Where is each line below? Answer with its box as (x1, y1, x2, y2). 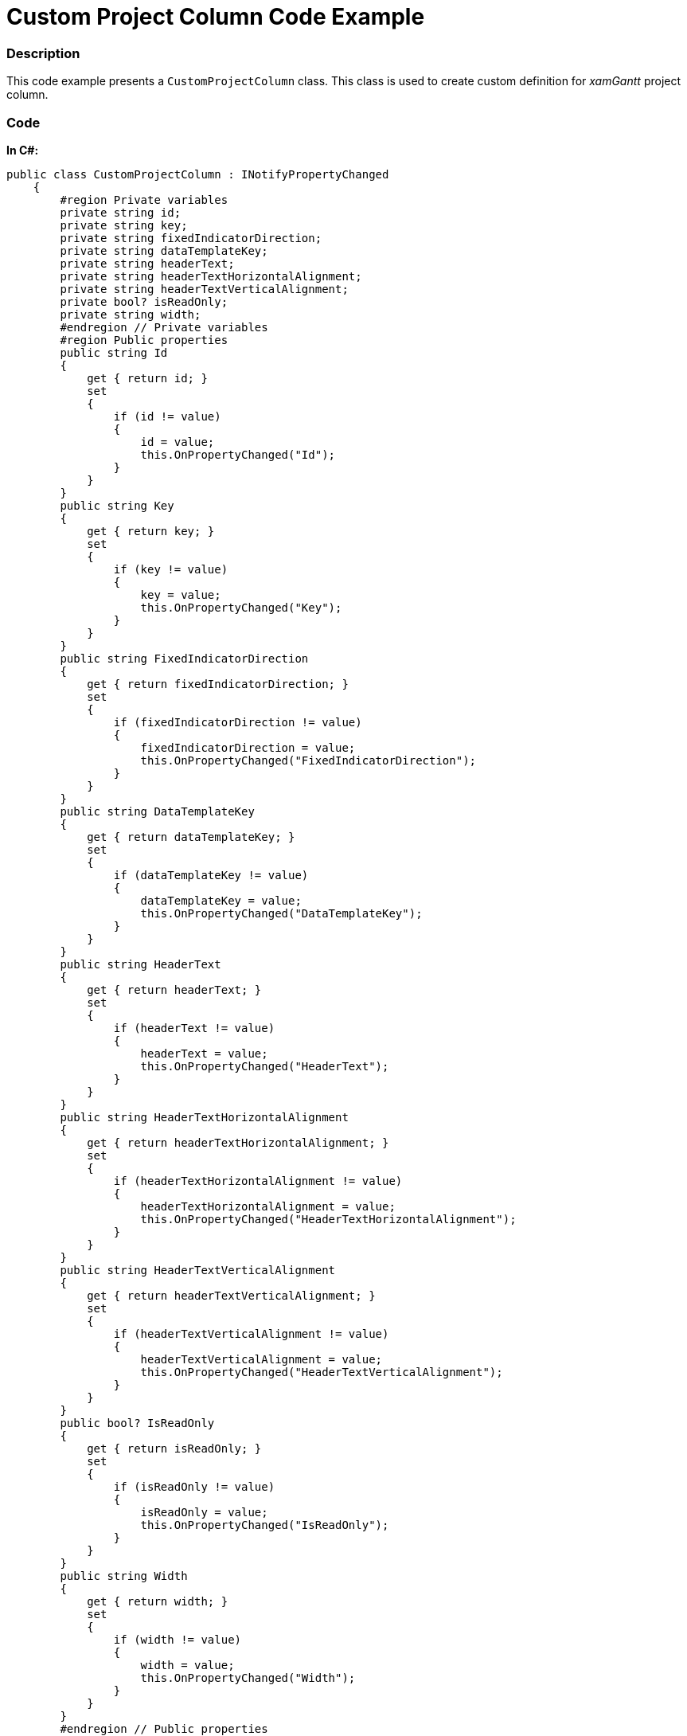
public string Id (60, 346, 168, 359)
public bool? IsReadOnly (60, 1416, 215, 1429)
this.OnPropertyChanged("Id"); (140, 448, 336, 461)
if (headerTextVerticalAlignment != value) (113, 1327, 389, 1340)
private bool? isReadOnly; (60, 295, 228, 308)
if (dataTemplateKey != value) (113, 868, 309, 882)
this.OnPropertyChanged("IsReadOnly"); (140, 1518, 389, 1531)
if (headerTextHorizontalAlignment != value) (113, 1174, 403, 1187)
